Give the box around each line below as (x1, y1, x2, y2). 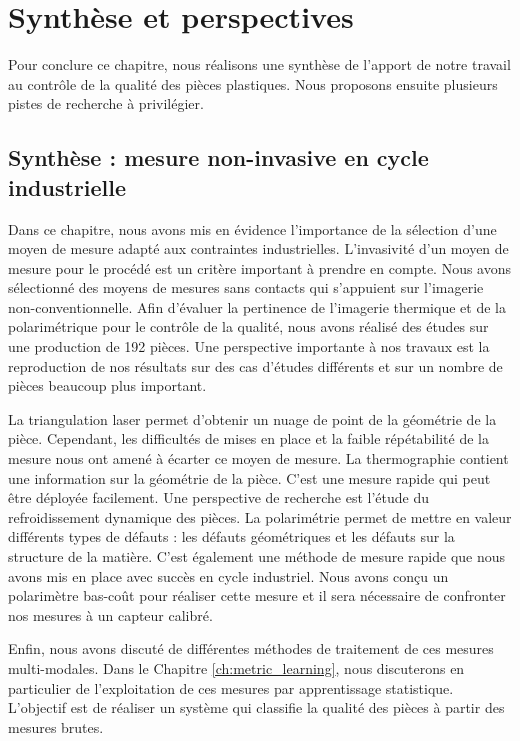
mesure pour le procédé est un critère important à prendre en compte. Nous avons (8, 257, 512, 278)
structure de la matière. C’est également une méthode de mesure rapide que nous (8, 546, 506, 566)
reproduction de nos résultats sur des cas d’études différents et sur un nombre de (8, 355, 503, 376)
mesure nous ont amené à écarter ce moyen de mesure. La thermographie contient (8, 448, 509, 469)
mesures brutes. (8, 716, 104, 737)
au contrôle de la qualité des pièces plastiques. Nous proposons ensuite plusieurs (8, 73, 498, 94)
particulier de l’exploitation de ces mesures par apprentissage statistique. (8, 677, 454, 698)
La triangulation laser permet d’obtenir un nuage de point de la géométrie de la (8, 408, 497, 429)
